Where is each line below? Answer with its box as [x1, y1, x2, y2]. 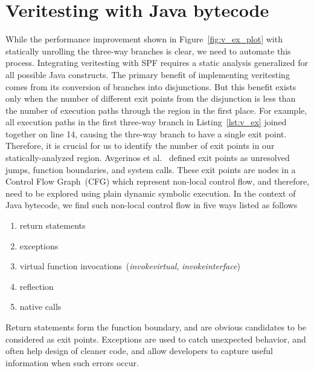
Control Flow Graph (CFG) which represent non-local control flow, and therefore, [5, 175, 310, 188]
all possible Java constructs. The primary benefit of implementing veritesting [5, 68, 290, 80]
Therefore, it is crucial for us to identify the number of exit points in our [5, 139, 275, 152]
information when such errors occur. [5, 356, 139, 369]
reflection [19, 280, 54, 292]
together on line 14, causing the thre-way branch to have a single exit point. [5, 127, 287, 140]
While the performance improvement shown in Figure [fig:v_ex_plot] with [5, 33, 283, 45]
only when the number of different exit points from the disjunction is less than [5, 92, 296, 105]
